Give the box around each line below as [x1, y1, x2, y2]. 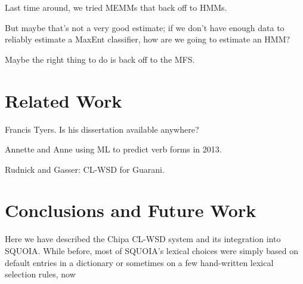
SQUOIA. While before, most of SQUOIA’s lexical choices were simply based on [5, 245, 298, 256]
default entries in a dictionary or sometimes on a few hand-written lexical [5, 256, 274, 268]
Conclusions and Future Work [5, 198, 256, 222]
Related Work [5, 88, 122, 112]
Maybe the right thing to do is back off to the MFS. [5, 53, 195, 65]
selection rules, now [5, 268, 76, 280]
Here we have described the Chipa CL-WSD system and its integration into [5, 233, 281, 245]
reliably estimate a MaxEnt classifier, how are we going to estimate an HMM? [5, 33, 290, 45]
